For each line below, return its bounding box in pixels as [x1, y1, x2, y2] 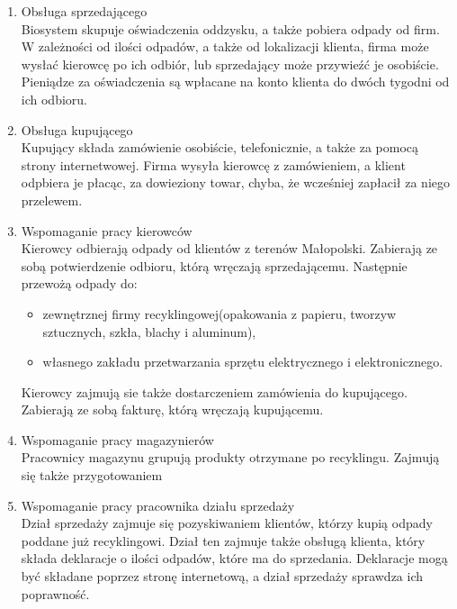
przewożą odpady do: [21, 274, 138, 293]
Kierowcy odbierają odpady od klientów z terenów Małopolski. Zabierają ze [21, 239, 438, 258]
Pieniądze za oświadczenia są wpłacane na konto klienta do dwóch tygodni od [21, 72, 450, 91]
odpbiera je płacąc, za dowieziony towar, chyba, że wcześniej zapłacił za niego [21, 173, 450, 192]
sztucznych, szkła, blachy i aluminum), [42, 322, 256, 341]
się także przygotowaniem [21, 466, 163, 485]
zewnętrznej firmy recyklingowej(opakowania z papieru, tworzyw [42, 304, 397, 323]
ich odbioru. [21, 89, 87, 108]
